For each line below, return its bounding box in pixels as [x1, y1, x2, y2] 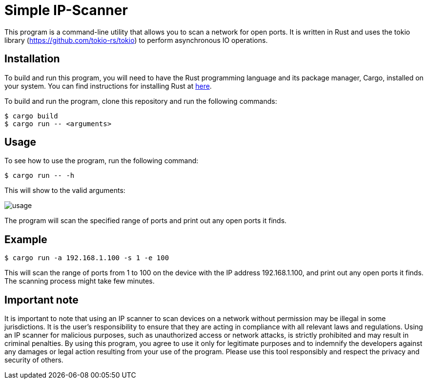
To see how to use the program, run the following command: [4, 156, 199, 165]
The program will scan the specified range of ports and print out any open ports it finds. [4, 216, 287, 225]
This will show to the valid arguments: [4, 186, 125, 195]
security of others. [4, 356, 63, 364]
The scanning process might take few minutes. [4, 277, 155, 286]
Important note [4, 293, 79, 306]
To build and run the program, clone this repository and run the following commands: [4, 96, 277, 105]
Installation [4, 53, 60, 65]
